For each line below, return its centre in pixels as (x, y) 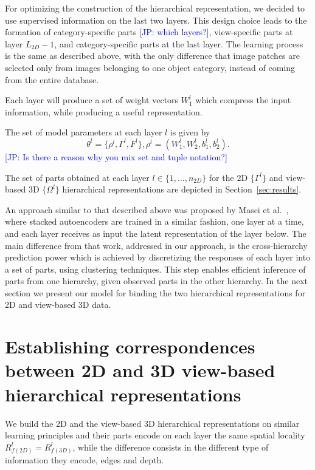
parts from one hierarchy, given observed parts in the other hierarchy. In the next (156, 281)
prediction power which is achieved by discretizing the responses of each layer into (158, 257)
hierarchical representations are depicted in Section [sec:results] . (182, 189)
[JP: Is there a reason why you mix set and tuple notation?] (116, 156)
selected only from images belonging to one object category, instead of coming (150, 67)
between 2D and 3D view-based (140, 370)
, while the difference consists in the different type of (171, 447)
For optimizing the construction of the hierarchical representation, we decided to (155, 8)
